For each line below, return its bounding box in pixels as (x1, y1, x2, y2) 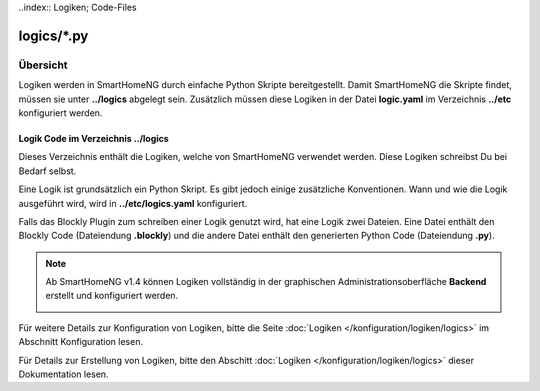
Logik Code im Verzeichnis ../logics (18, 132, 169, 144)
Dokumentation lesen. (18, 368, 109, 380)
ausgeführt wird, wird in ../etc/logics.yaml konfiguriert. (18, 197, 248, 209)
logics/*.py (18, 27, 89, 44)
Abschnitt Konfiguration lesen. (18, 336, 144, 348)
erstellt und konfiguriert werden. (45, 290, 179, 302)
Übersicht (18, 58, 69, 72)
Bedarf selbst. (18, 165, 77, 177)
